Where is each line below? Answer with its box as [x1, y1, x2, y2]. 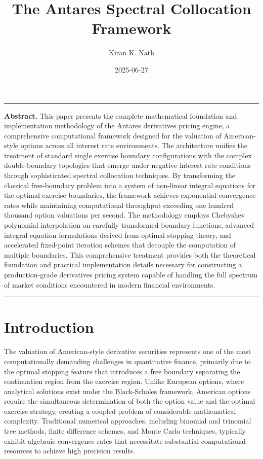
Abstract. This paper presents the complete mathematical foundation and [4, 110, 237, 121]
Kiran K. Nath [109, 47, 154, 58]
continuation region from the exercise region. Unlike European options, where [4, 376, 244, 386]
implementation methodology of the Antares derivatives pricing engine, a [4, 120, 230, 131]
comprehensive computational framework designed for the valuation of [4, 130, 222, 140]
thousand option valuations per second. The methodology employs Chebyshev [4, 209, 245, 220]
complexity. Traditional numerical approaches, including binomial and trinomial [4, 415, 251, 426]
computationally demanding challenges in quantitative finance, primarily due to [4, 356, 251, 366]
